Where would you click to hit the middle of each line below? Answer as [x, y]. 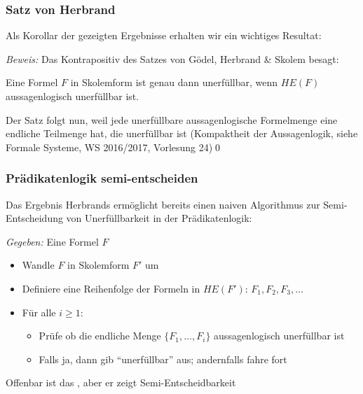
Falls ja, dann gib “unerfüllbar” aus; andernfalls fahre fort [163, 359]
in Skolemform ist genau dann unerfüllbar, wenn [174, 82]
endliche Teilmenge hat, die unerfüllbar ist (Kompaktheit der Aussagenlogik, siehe [182, 133]
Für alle [39, 312]
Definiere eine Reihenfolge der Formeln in [111, 288]
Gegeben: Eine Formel [52, 241]
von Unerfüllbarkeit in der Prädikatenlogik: [159, 218]
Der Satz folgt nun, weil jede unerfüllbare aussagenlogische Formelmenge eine [172, 119]
